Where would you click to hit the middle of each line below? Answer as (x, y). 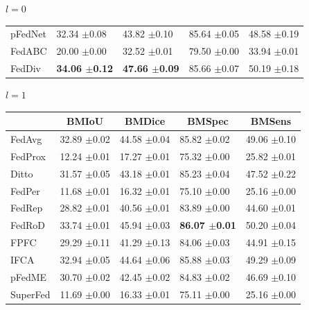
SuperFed (30, 294)
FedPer (25, 190)
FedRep (27, 208)
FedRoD (28, 225)
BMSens (271, 121)
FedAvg (26, 139)
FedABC (29, 51)
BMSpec (208, 121)
